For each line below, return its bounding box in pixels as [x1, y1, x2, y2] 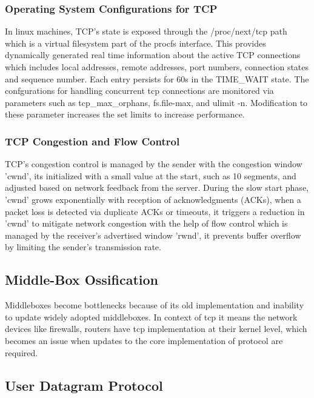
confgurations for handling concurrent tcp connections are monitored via [5, 84, 274, 97]
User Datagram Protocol [5, 376, 163, 394]
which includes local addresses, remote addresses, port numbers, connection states [5, 61, 309, 73]
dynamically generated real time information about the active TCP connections [5, 48, 301, 61]
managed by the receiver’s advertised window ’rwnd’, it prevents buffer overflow [5, 228, 301, 241]
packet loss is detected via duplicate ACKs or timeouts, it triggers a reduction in [5, 205, 305, 217]
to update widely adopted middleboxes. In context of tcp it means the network [5, 310, 298, 323]
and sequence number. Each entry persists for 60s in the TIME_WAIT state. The [5, 72, 309, 85]
